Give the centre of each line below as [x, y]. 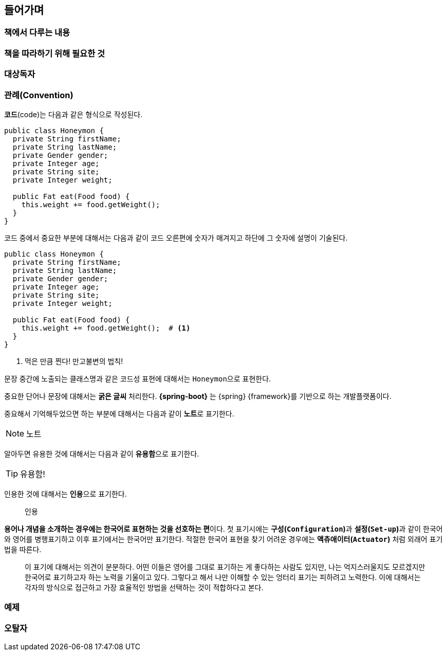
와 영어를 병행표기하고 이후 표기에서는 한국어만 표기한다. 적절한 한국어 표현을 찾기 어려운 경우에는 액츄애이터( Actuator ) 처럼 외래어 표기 [224, 539]
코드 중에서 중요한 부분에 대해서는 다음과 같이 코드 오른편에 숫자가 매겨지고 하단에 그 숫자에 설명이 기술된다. [176, 238]
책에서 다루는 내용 [37, 33]
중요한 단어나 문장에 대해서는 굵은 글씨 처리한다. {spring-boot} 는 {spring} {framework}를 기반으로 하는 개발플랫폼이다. [198, 396]
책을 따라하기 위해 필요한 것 [55, 53]
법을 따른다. [23, 549]
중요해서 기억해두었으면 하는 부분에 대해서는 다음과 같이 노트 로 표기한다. [119, 413]
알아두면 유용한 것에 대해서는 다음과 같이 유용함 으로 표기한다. [102, 453]
